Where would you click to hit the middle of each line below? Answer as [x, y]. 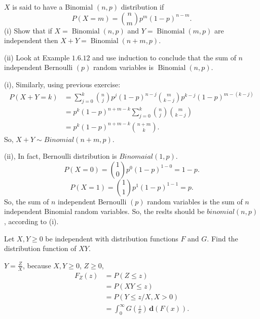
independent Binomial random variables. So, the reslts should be [104, 211]
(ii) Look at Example [37, 57]
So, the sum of [27, 201]
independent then [31, 40]
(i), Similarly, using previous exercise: [62, 84]
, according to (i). [31, 221]
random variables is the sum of [195, 201]
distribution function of [40, 248]
